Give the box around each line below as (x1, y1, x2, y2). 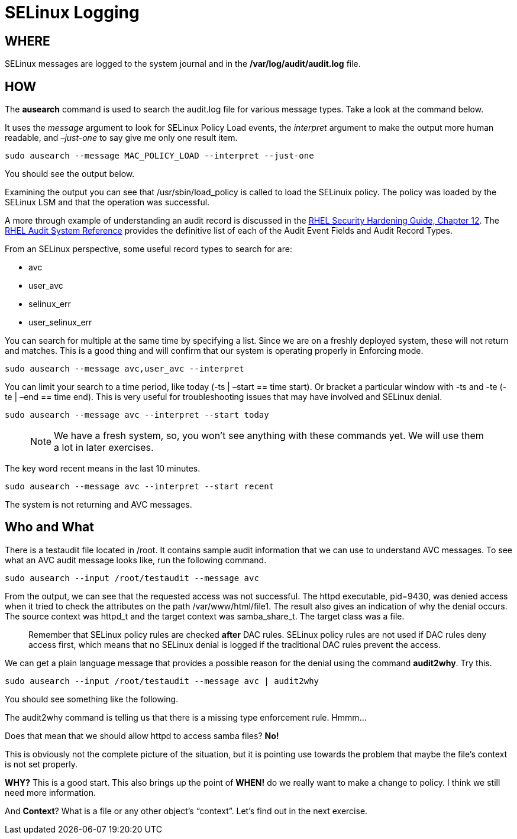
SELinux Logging (5, 2, 140, 22)
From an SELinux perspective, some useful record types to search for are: (5, 244, 292, 254)
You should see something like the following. (5, 693, 179, 704)
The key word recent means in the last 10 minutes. (5, 463, 201, 474)
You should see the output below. (5, 169, 135, 179)
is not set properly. (5, 759, 77, 769)
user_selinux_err (28, 317, 92, 328)
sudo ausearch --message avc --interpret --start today (5, 410, 269, 420)
